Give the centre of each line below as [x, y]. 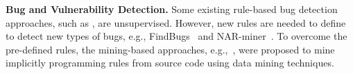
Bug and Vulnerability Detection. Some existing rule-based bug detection [172, 9]
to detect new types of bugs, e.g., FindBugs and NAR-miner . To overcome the [176, 36]
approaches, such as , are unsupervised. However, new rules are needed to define [176, 22]
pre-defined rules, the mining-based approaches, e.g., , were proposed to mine [170, 49]
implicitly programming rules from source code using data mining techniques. [170, 63]
